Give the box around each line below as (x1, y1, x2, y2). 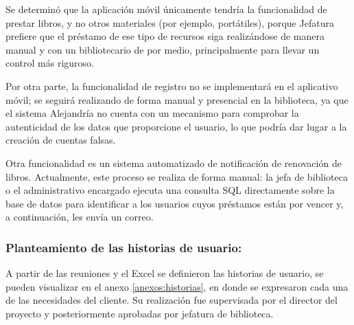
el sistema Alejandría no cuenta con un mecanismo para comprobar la (5, 106, 299, 120)
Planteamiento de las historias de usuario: (5, 238, 242, 256)
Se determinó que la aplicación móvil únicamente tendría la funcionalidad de (5, 2, 327, 16)
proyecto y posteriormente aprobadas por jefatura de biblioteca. (5, 306, 274, 320)
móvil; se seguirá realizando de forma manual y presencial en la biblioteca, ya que (5, 92, 349, 107)
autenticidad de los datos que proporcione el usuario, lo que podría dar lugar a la (5, 119, 347, 133)
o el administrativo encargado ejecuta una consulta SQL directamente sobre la (5, 183, 335, 197)
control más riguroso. (5, 56, 94, 70)
